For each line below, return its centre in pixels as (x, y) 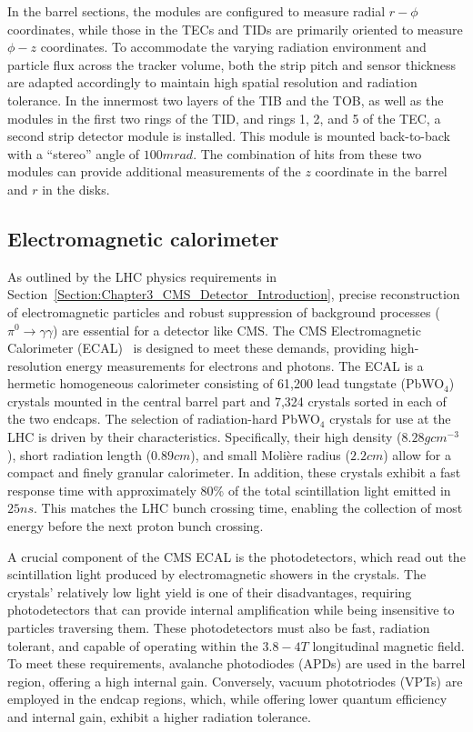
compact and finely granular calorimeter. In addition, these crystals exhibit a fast (234, 472)
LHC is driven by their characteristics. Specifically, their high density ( (205, 437)
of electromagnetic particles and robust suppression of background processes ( (224, 311)
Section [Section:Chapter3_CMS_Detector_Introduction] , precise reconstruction (234, 294)
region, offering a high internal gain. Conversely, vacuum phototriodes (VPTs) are (235, 681)
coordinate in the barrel (381, 171)
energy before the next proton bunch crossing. (136, 526)
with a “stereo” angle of (74, 153)
